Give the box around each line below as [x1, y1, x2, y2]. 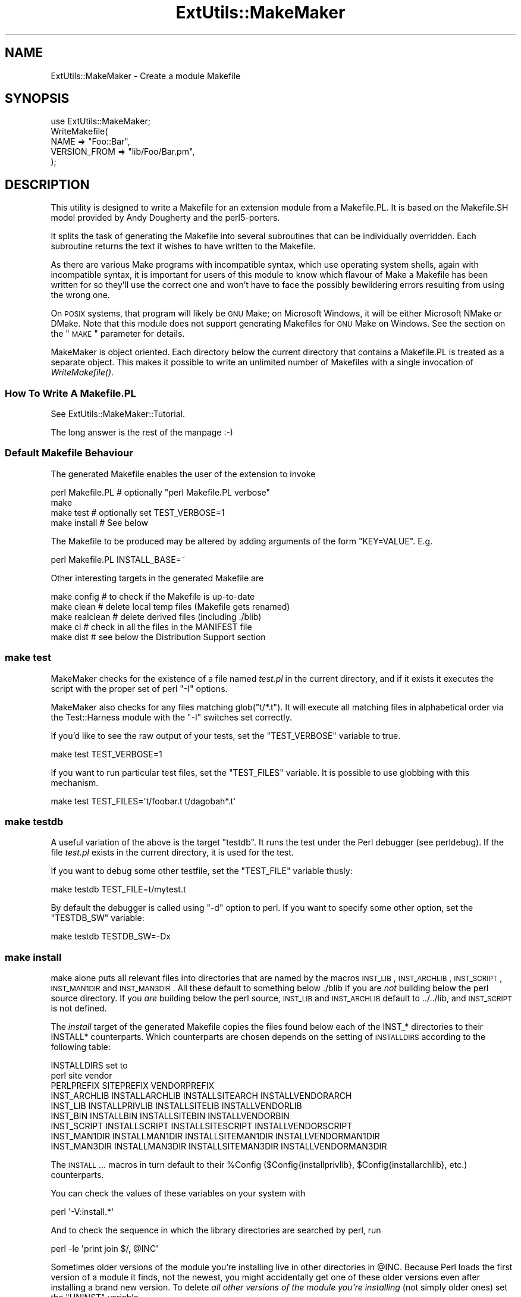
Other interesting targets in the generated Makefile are [51, 572, 264, 583]
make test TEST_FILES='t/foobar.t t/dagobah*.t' [51, 795, 236, 806]
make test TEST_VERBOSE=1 [51, 748, 162, 759]
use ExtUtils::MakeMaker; [51, 116, 150, 127]
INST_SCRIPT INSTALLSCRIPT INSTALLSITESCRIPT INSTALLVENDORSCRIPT [51, 1121, 353, 1132]
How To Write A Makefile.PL [5, 387, 136, 399]
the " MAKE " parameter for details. [51, 328, 185, 339]
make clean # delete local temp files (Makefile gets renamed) [51, 601, 290, 612]
